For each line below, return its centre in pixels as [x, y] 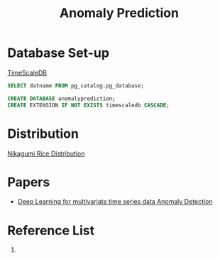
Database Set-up [59, 53]
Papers [29, 182]
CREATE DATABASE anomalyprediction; [61, 98]
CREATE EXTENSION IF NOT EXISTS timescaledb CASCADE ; [89, 105]
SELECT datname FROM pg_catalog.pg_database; [76, 86]
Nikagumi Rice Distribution [46, 153]
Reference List [51, 231]
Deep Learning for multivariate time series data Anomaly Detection [115, 202]
